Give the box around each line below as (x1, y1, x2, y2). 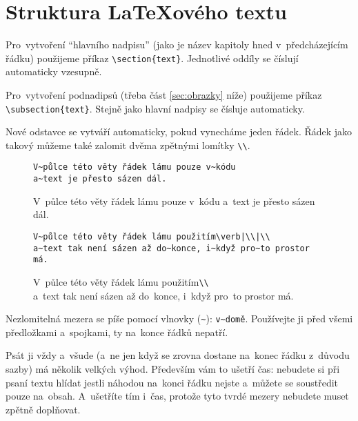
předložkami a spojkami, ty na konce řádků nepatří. (6, 324, 228, 339)
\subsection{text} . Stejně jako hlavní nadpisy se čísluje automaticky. (6, 101, 305, 115)
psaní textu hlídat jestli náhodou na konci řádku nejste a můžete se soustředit (6, 375, 339, 389)
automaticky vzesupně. (6, 64, 102, 79)
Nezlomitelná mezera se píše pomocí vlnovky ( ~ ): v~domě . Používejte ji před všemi (6, 311, 353, 326)
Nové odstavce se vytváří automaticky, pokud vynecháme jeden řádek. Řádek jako (6, 124, 352, 139)
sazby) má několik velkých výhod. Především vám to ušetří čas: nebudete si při (6, 362, 340, 376)
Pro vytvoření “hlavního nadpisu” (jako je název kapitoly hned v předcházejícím (6, 37, 348, 52)
